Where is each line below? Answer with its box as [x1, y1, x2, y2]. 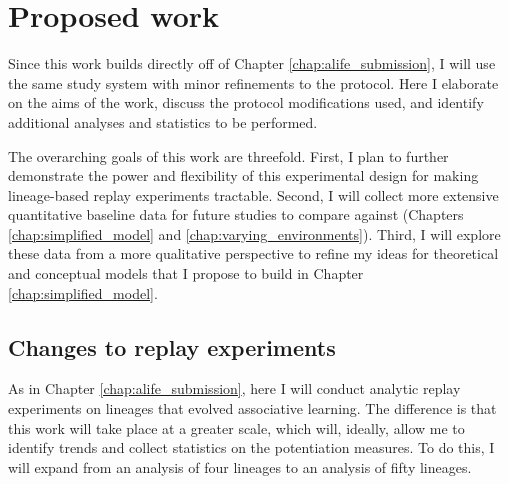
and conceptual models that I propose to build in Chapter [8, 263, 364, 284]
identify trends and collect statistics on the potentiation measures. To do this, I [8, 437, 495, 458]
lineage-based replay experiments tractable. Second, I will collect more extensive [8, 184, 499, 205]
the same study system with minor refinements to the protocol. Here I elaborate [8, 72, 499, 93]
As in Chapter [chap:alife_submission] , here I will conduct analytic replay [8, 378, 461, 399]
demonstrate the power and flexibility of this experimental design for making [8, 165, 479, 186]
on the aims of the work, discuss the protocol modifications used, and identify [8, 92, 484, 113]
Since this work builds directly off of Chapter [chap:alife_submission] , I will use [8, 53, 496, 74]
